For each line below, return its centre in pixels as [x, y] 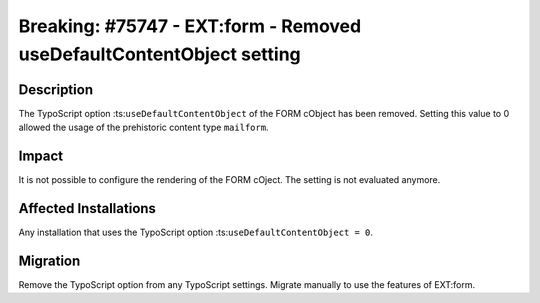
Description [56, 89]
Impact [41, 156]
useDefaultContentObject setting [160, 54]
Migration [49, 260]
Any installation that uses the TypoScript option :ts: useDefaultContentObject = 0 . [196, 232]
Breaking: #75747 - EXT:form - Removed [190, 26]
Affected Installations [87, 208]
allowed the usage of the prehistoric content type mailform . [143, 127]
